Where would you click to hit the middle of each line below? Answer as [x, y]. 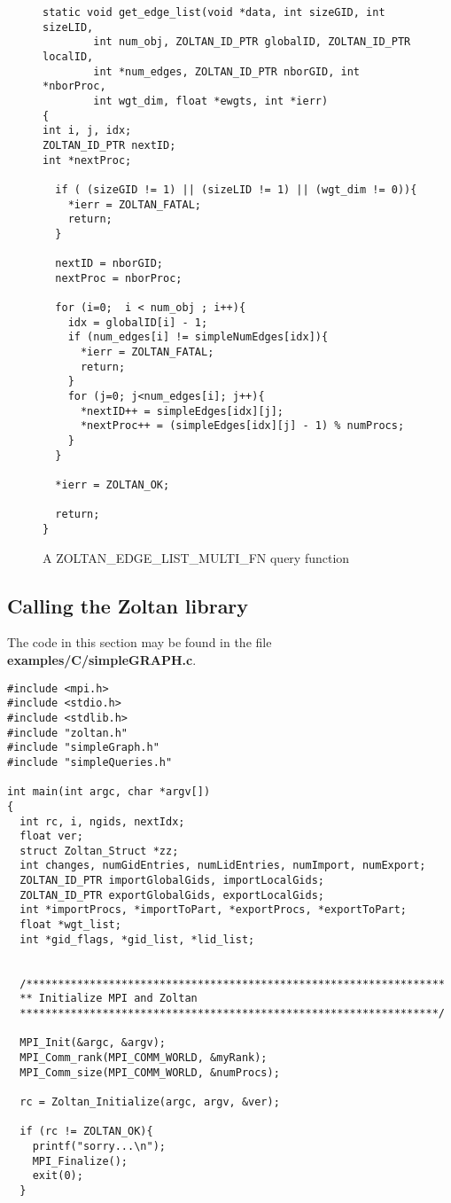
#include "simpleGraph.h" [83, 748]
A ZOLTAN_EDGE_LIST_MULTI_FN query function [196, 557]
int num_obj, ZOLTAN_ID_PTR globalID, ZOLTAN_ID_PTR [252, 42]
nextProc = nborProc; [119, 278]
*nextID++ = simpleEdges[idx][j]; [182, 411]
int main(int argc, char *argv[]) [109, 792]
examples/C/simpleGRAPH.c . [102, 660]
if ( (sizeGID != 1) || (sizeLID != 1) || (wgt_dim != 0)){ [236, 189]
